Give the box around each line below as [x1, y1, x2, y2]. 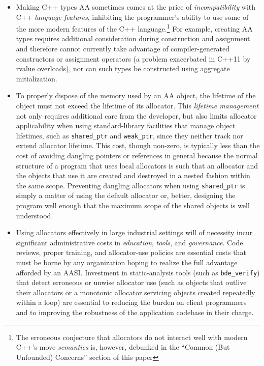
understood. [16, 210, 53, 220]
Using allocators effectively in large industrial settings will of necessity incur [16, 227, 253, 238]
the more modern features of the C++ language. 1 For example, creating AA [16, 22, 253, 34]
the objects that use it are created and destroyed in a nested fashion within [16, 170, 250, 181]
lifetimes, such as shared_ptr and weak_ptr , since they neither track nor [16, 130, 243, 140]
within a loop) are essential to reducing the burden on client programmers [16, 297, 247, 307]
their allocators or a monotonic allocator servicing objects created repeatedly [16, 287, 255, 297]
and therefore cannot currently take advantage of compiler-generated [16, 43, 230, 54]
